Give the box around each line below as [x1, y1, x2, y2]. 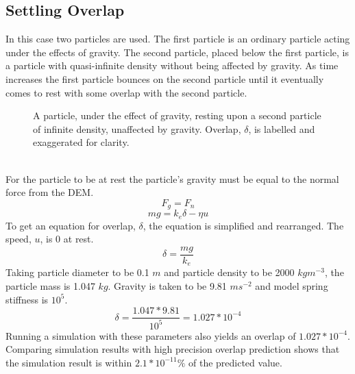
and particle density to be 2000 [164, 265, 295, 279]
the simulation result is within [5, 355, 132, 369]
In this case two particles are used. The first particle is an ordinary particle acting [5, 32, 350, 46]
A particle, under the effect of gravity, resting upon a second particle [33, 108, 321, 123]
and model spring [255, 278, 328, 292]
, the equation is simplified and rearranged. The [143, 218, 344, 232]
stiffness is [5, 292, 49, 306]
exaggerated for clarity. [33, 135, 130, 149]
